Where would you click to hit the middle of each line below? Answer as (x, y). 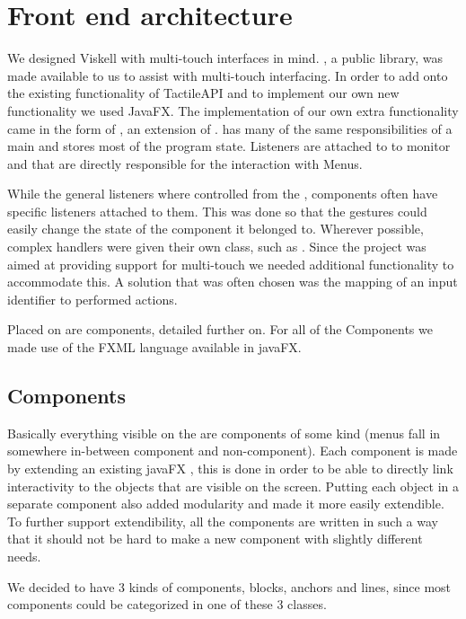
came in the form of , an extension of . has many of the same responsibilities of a (230, 128)
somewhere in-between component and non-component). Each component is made (233, 451)
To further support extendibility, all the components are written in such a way (223, 521)
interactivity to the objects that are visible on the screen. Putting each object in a (233, 486)
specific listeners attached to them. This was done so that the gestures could (217, 211)
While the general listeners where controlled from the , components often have (223, 194)
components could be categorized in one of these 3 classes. (167, 604)
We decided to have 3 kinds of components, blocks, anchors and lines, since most (229, 586)
